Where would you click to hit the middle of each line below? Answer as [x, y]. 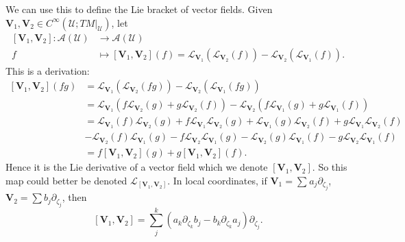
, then [74, 197]
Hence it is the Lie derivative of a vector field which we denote [137, 167]
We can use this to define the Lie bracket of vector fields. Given [139, 9]
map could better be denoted [66, 180]
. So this [330, 167]
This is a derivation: [48, 70]
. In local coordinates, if [217, 180]
